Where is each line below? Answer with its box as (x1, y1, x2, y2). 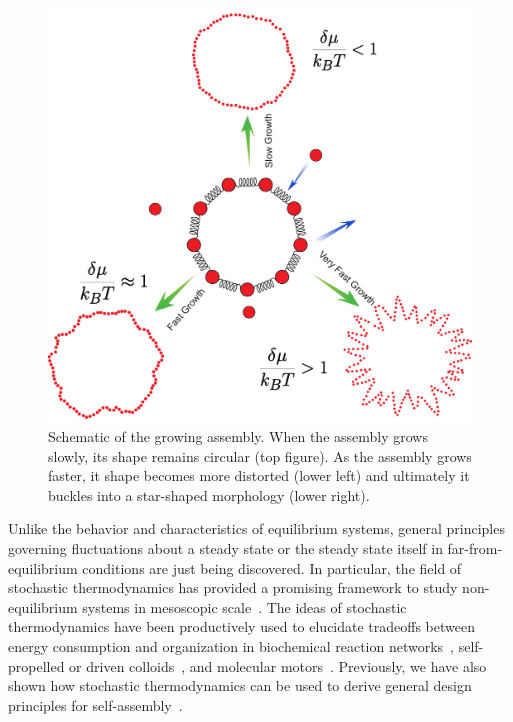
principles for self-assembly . (8, 694, 183, 715)
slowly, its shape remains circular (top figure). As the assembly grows (48, 445, 472, 466)
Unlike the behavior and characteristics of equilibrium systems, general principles (8, 518, 505, 539)
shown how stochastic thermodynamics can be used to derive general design (8, 675, 472, 696)
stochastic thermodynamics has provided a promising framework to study (8, 577, 458, 598)
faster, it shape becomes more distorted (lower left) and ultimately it (48, 465, 470, 486)
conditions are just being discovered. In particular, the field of (82, 557, 462, 578)
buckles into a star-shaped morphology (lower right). (48, 484, 370, 505)
